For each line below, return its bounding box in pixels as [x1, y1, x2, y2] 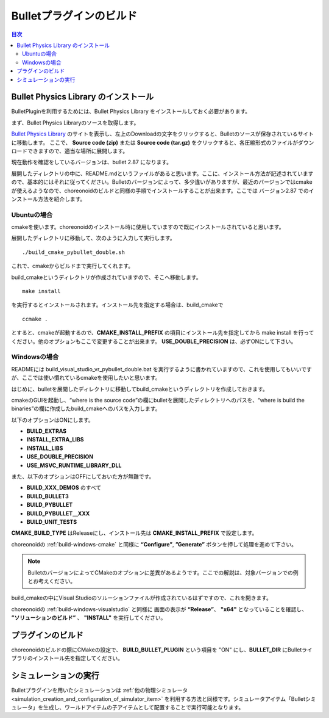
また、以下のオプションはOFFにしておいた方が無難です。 [11, 473, 155, 480]
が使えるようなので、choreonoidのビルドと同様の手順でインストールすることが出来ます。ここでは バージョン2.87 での [11, 187, 309, 194]
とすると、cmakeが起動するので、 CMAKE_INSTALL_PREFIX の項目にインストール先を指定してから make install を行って [11, 329, 314, 336]
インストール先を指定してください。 [32, 655, 123, 662]
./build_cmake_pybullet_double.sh [22, 248, 125, 256]
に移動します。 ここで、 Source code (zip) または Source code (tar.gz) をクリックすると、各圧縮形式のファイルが [11, 139, 299, 146]
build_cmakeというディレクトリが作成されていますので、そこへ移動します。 [11, 274, 202, 281]
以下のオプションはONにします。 [11, 416, 94, 424]
